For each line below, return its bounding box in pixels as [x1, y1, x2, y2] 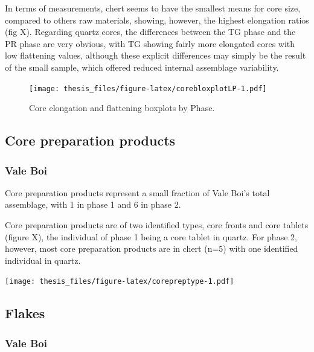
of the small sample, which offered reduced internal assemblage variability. [5, 60, 279, 73]
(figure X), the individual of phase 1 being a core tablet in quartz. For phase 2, [5, 230, 297, 243]
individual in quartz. [5, 254, 81, 266]
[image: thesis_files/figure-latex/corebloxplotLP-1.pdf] [29, 84, 267, 93]
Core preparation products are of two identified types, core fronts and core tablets [5, 219, 309, 231]
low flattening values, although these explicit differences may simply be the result [5, 49, 306, 62]
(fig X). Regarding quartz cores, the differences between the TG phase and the [5, 25, 296, 38]
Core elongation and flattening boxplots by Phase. [29, 101, 215, 114]
